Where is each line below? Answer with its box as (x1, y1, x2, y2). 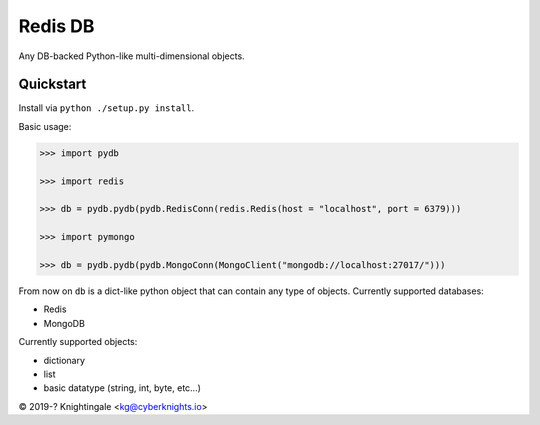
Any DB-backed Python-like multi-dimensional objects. (18, 50, 245, 62)
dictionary (43, 354, 85, 366)
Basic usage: (18, 120, 72, 132)
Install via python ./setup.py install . (18, 102, 195, 114)
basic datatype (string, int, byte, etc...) (43, 382, 202, 394)
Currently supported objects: (18, 336, 138, 348)
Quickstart (18, 76, 87, 93)
